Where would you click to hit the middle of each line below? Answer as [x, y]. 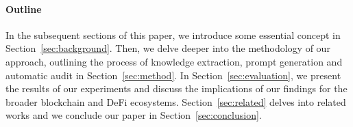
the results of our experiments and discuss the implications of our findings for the [176, 88]
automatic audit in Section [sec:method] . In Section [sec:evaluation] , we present [173, 75]
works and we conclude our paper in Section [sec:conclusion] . [134, 115]
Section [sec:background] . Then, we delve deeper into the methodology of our [168, 48]
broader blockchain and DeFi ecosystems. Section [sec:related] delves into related [176, 101]
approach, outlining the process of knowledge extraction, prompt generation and [174, 61]
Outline [24, 9]
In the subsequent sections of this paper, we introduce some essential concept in [173, 34]
